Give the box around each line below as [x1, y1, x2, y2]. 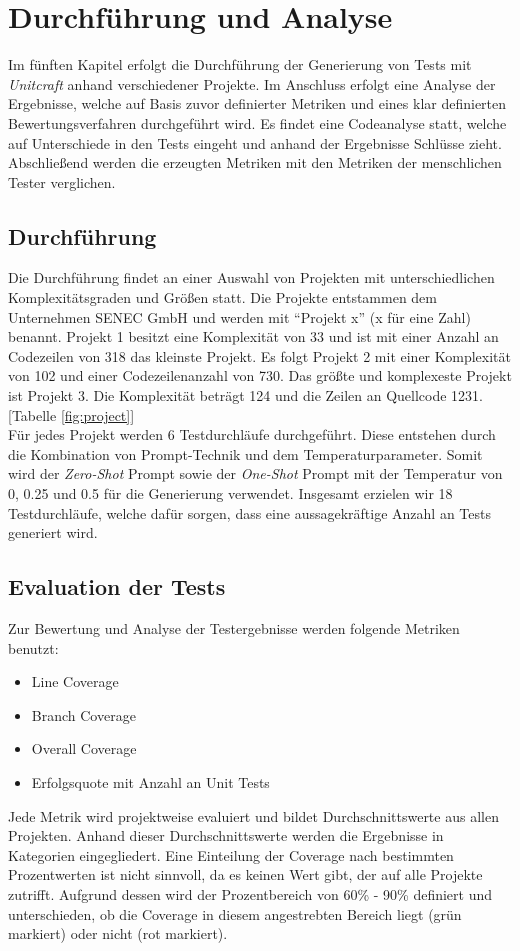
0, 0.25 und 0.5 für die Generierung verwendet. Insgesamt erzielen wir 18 [8, 483, 453, 504]
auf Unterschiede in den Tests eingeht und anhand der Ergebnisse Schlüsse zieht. [8, 132, 502, 153]
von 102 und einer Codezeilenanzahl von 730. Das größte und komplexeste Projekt [8, 365, 512, 386]
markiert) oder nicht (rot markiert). [8, 923, 228, 944]
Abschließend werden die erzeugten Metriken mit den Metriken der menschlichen [8, 152, 502, 173]
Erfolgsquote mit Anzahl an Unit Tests [31, 771, 270, 792]
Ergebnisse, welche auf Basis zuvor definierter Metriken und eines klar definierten [8, 93, 507, 114]
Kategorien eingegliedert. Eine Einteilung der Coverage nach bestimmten [8, 844, 454, 865]
